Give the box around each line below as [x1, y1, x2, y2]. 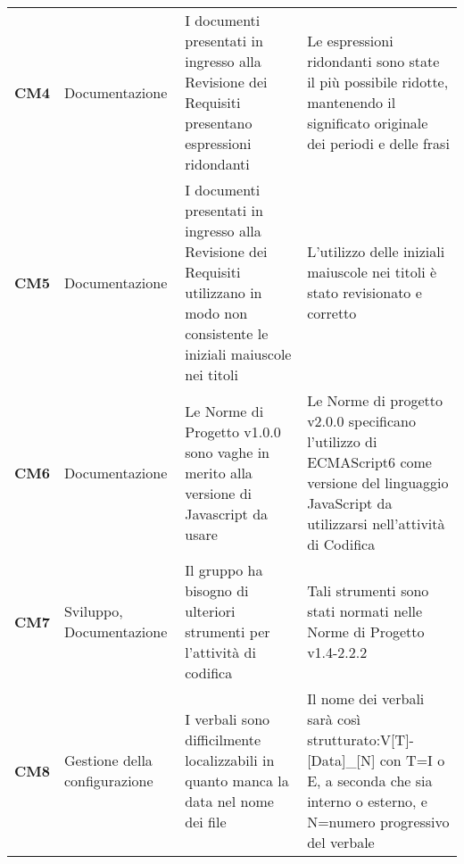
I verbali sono [185, 709, 270, 729]
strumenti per [185, 621, 270, 642]
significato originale [307, 112, 428, 133]
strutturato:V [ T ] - [307, 729, 414, 750]
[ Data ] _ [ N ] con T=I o [307, 750, 445, 770]
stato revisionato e [307, 282, 422, 303]
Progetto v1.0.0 [185, 420, 281, 442]
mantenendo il [307, 92, 396, 112]
